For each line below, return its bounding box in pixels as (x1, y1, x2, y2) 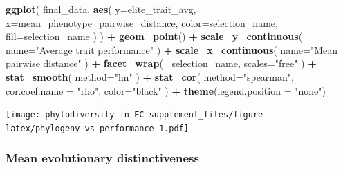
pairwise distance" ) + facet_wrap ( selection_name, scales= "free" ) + (6, 56, 317, 70)
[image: (6, 110, 41, 120)
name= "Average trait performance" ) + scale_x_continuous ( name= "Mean (6, 42, 337, 57)
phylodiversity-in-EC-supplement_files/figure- (45, 110, 268, 120)
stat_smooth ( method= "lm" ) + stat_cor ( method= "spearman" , (6, 69, 294, 84)
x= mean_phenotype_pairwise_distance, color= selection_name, (6, 15, 278, 30)
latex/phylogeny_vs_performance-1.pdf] (6, 123, 189, 133)
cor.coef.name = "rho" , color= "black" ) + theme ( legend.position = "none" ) (6, 83, 326, 97)
